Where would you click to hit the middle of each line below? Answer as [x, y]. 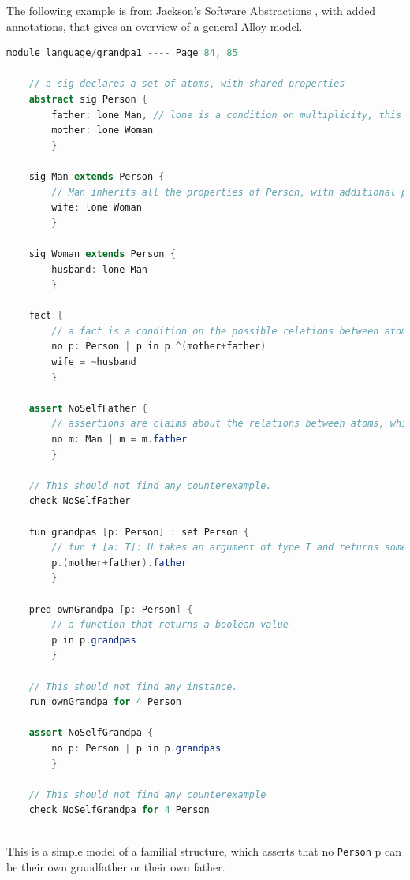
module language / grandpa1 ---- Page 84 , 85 [122, 53]
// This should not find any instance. [133, 686]
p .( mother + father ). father [119, 563]
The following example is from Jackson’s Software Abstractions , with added [191, 10]
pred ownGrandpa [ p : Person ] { [111, 609]
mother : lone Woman [102, 131]
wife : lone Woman [97, 208]
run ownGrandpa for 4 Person [105, 702]
